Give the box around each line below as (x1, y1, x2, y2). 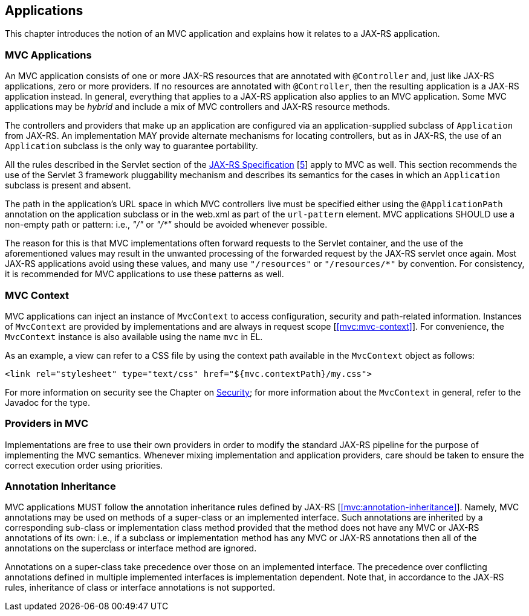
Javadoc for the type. (5, 397, 91, 408)
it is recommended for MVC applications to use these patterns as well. (5, 269, 284, 280)
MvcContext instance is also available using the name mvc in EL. (5, 331, 263, 342)
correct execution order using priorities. (5, 460, 163, 470)
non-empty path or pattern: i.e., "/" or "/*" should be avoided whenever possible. (5, 219, 328, 230)
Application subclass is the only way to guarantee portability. (5, 141, 258, 152)
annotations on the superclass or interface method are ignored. (5, 543, 257, 554)
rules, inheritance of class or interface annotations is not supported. (5, 582, 276, 593)
